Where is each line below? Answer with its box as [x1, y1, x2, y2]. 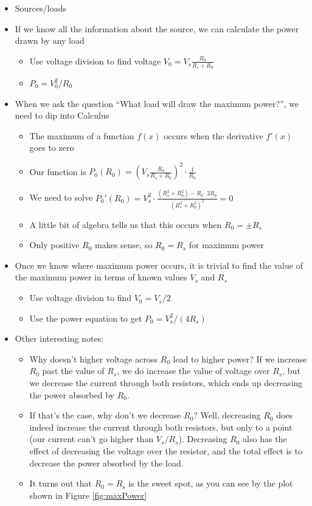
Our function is [29, 165, 86, 178]
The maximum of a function [29, 129, 134, 142]
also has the [243, 432, 287, 445]
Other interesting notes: [15, 332, 104, 345]
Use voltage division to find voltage [29, 54, 161, 67]
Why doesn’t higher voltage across [29, 352, 158, 365]
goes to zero [29, 141, 74, 154]
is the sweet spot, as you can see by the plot [128, 477, 293, 490]
